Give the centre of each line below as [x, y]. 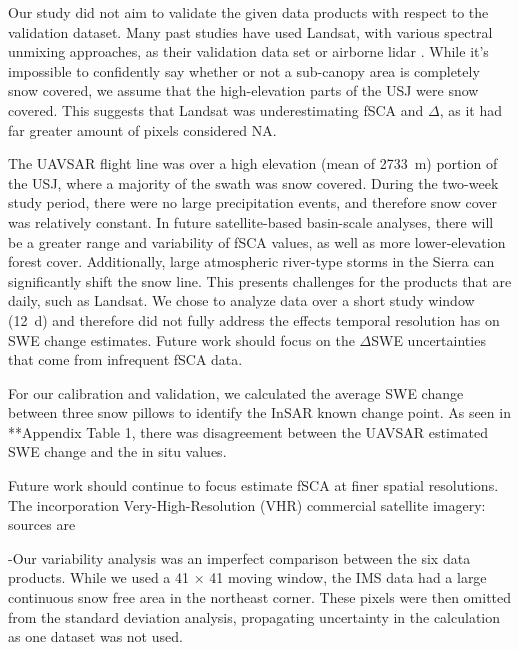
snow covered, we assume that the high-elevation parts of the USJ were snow [243, 90]
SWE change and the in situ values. [117, 451]
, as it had [470, 109]
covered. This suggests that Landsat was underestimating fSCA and [216, 109]
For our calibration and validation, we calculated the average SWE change [236, 392]
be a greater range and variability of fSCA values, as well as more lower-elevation [257, 241]
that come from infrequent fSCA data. [125, 359]
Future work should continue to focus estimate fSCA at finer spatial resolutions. [253, 485]
